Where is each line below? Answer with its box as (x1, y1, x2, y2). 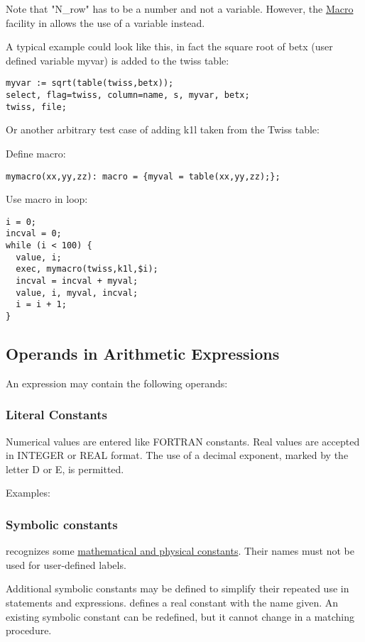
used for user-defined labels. (6, 557, 126, 572)
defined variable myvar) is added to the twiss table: (6, 52, 229, 67)
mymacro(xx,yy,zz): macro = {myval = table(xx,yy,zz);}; (6, 171, 280, 182)
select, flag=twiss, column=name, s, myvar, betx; (6, 90, 250, 101)
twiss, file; (6, 101, 67, 112)
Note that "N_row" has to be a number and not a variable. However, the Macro (6, 1, 354, 16)
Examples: (6, 485, 50, 500)
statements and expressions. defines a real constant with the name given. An (6, 595, 339, 610)
